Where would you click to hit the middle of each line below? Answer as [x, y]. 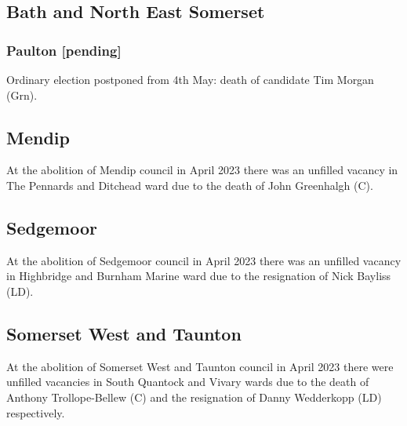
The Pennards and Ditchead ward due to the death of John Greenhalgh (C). [190, 185]
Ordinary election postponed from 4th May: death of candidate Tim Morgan [190, 79]
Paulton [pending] [64, 50]
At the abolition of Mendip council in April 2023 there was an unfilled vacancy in [202, 170]
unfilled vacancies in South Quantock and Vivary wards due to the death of [188, 382]
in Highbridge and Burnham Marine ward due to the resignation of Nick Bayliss [199, 276]
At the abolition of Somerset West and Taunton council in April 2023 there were [200, 366]
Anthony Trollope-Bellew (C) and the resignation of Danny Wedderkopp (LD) [194, 397]
